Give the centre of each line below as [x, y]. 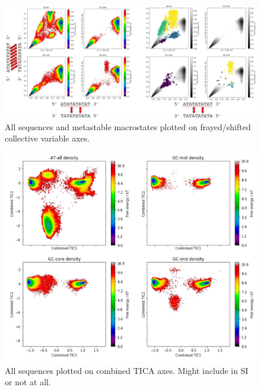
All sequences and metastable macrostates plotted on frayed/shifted [128, 126]
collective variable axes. [47, 138]
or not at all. [28, 382]
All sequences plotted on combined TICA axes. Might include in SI [127, 370]
